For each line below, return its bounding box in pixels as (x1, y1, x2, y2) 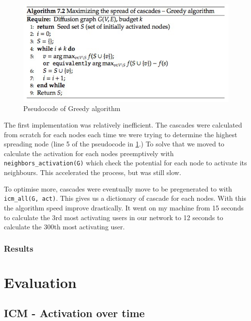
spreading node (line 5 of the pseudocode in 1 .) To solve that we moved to (4, 139, 224, 149)
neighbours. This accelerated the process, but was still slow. (4, 167, 181, 177)
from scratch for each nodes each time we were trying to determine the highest (4, 129, 237, 139)
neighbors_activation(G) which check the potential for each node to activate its (4, 158, 247, 168)
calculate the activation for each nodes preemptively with (4, 148, 174, 158)
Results (4, 242, 33, 254)
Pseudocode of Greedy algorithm (23, 103, 121, 113)
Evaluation (4, 272, 77, 292)
